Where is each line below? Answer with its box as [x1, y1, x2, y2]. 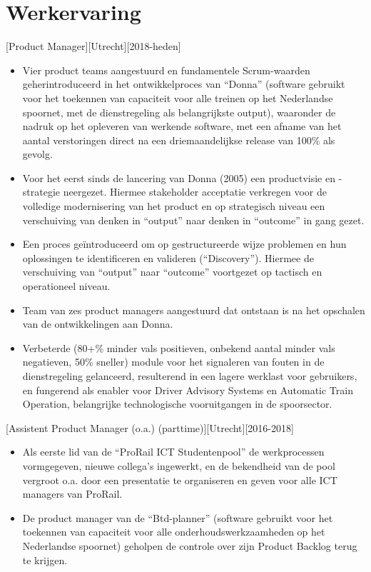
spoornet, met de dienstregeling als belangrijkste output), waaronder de [22, 104, 336, 119]
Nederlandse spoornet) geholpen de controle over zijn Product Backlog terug [22, 538, 357, 553]
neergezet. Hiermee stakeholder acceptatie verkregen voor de [63, 184, 327, 199]
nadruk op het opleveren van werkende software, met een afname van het [22, 119, 342, 134]
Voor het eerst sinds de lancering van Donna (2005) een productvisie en [22, 170, 335, 185]
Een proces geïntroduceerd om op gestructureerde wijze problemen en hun [22, 236, 347, 251]
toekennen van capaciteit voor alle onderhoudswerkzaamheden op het [22, 524, 325, 539]
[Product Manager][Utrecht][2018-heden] [6, 39, 181, 54]
